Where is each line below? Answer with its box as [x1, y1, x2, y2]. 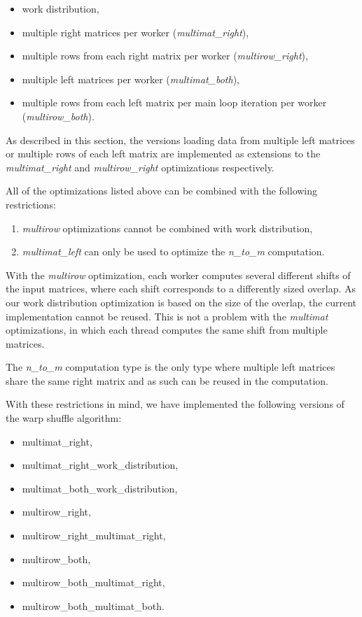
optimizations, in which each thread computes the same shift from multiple [6, 322, 328, 337]
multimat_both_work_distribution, [22, 481, 178, 495]
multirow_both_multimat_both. [22, 598, 165, 613]
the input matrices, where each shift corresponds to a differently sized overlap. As [6, 281, 356, 296]
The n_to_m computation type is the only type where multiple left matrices [6, 360, 335, 374]
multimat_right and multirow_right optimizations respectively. [6, 159, 274, 174]
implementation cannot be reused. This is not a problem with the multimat [6, 308, 328, 323]
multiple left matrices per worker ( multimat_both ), [22, 71, 239, 86]
